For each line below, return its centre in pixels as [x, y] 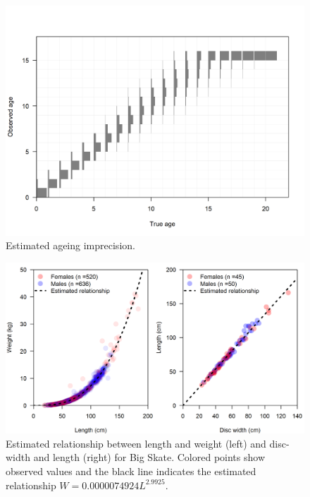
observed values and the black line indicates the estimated [131, 471]
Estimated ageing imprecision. [70, 245]
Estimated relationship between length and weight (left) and [136, 443]
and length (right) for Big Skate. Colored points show [149, 457]
